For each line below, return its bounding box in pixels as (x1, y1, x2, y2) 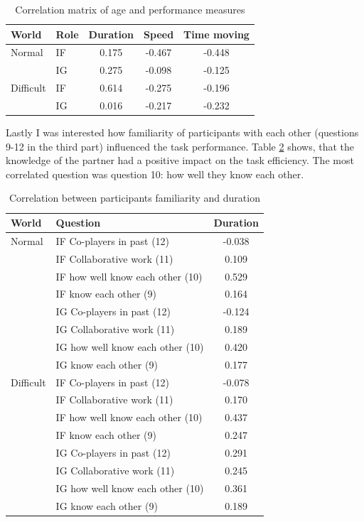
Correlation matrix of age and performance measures (15, 2, 245, 16)
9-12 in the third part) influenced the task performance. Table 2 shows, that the (6, 138, 355, 153)
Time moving (183, 26, 250, 41)
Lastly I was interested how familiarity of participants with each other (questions (6, 125, 359, 140)
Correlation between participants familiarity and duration (9, 190, 260, 205)
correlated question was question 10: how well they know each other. (6, 166, 304, 181)
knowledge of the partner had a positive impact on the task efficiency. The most (6, 153, 354, 168)
